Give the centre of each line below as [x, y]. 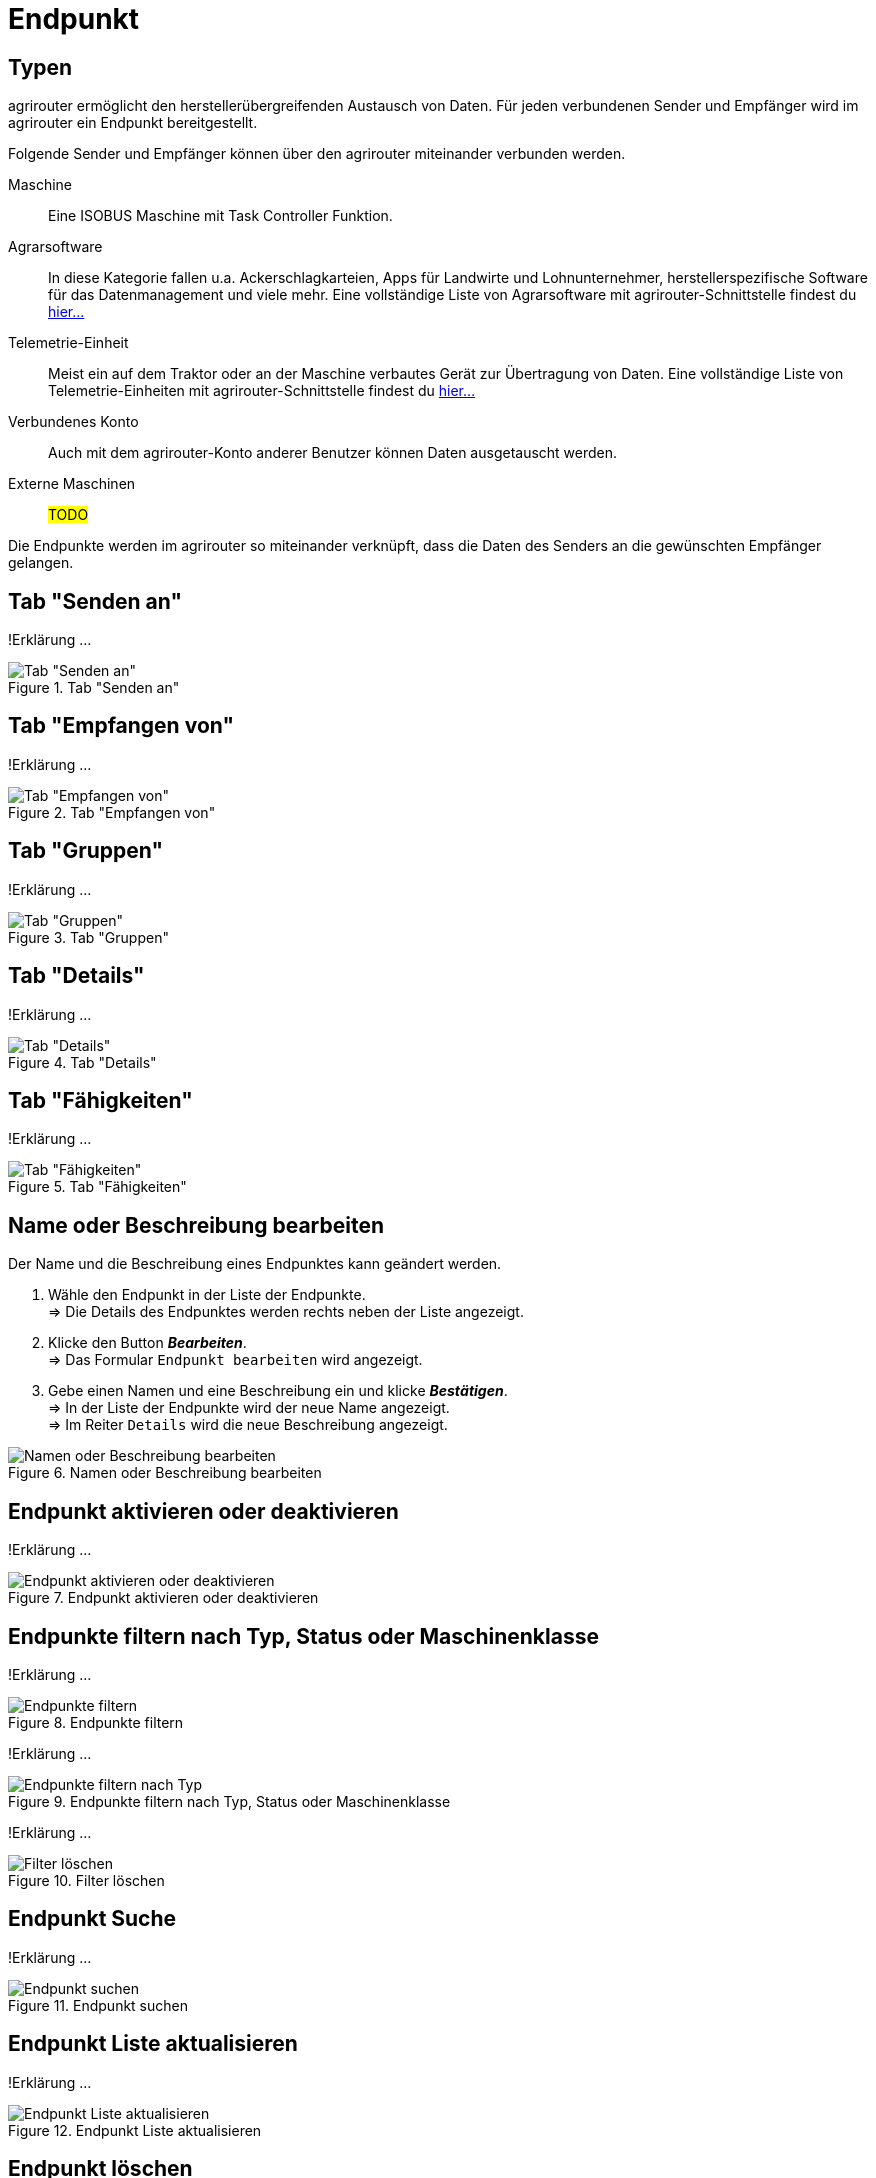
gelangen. [41, 563]
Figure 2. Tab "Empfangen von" [112, 812]
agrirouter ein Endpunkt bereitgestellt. [133, 123]
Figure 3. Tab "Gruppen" [88, 937]
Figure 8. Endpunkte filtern [96, 1722]
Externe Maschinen [72, 484]
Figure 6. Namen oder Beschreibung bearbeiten [165, 1473]
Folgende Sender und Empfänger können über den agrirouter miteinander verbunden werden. [317, 154]
